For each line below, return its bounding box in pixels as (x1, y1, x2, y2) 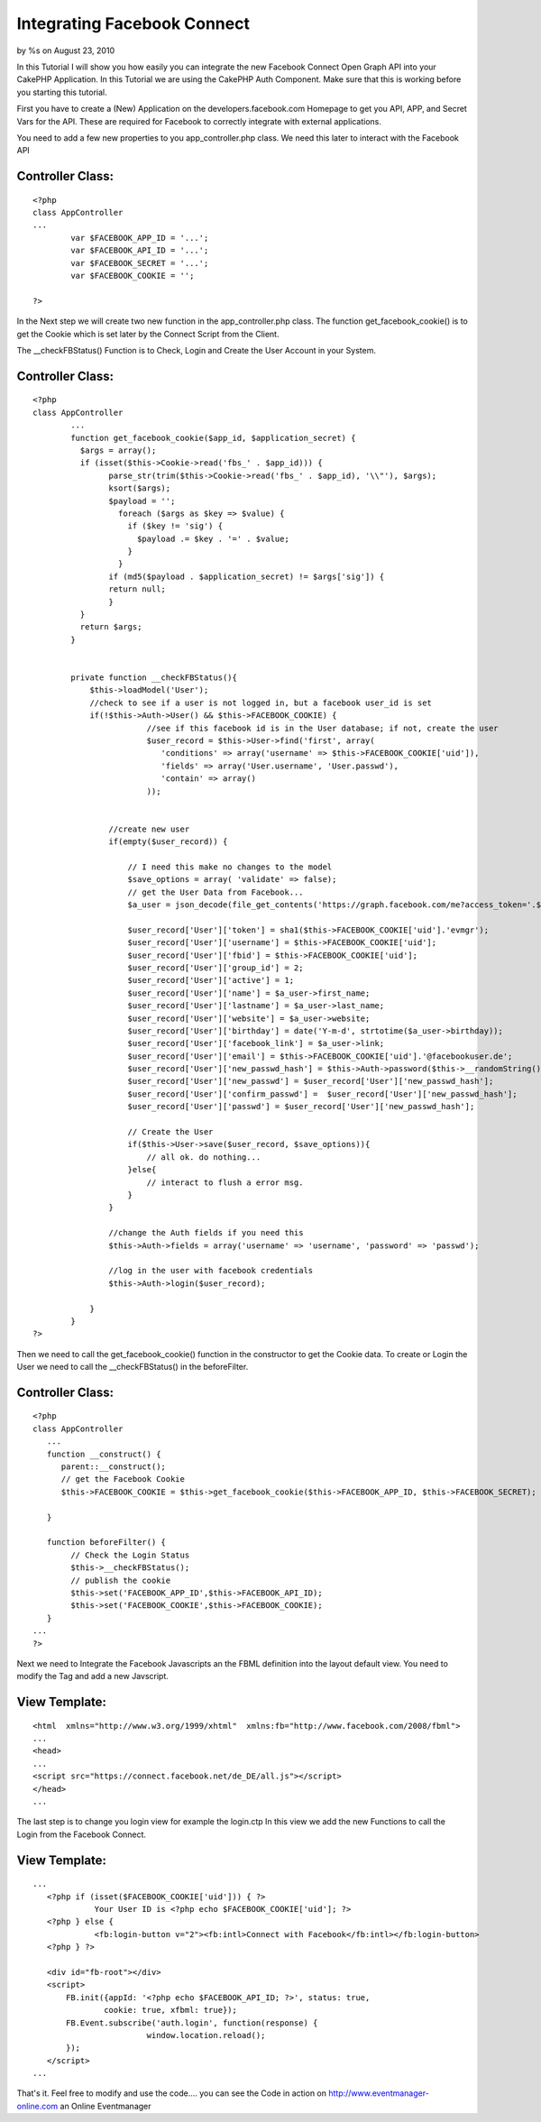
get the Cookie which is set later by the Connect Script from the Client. (16, 328, 280, 339)
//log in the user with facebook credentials (108, 1265, 314, 1276)
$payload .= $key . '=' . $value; (136, 533, 290, 544)
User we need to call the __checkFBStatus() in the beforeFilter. (16, 1362, 249, 1373)
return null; (108, 584, 167, 594)
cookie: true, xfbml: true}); (104, 2005, 238, 2016)
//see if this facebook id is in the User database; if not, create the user (146, 722, 500, 733)
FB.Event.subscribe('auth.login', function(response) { (66, 2017, 318, 2028)
